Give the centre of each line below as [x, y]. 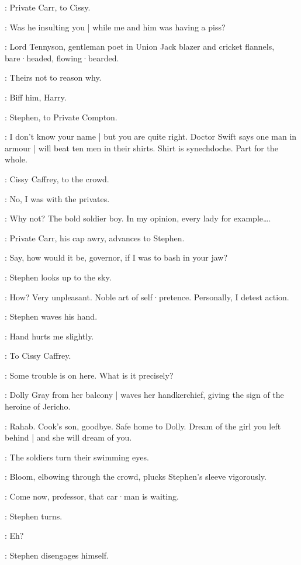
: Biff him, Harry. [36, 97]
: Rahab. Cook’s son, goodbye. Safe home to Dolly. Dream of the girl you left [143, 426]
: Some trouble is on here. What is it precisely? [89, 375]
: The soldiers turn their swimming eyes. [77, 457]
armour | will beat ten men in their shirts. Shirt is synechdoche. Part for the [141, 148]
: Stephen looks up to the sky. [58, 277]
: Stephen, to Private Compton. [61, 117]
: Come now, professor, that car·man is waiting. [92, 496]
